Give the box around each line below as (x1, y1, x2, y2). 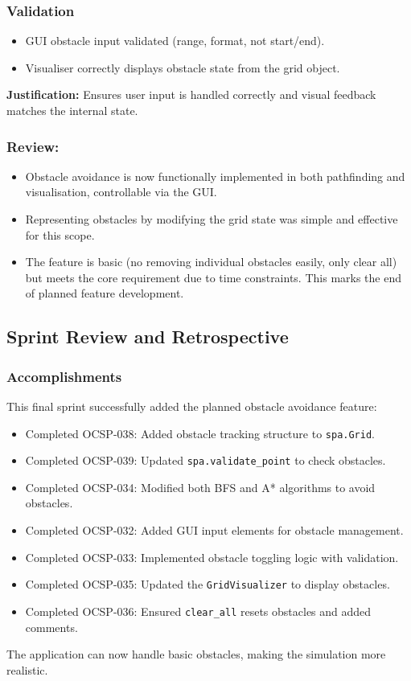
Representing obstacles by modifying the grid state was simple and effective (25, 211, 398, 227)
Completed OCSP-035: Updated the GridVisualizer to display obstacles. (25, 576, 390, 593)
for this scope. (25, 226, 95, 243)
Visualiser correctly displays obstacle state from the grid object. (25, 59, 340, 76)
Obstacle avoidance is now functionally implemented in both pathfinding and (25, 167, 405, 184)
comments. (25, 618, 78, 635)
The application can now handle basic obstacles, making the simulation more (6, 646, 386, 663)
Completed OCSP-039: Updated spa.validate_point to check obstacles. (25, 452, 386, 469)
